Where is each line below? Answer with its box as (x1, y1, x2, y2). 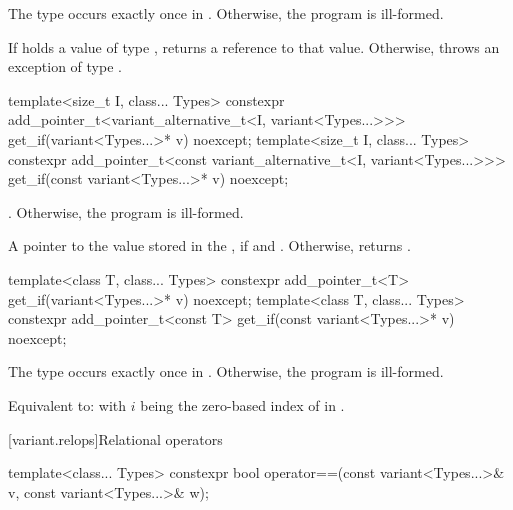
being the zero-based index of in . (140, 394, 345, 415)
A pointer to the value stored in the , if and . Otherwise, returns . (8, 235, 411, 256)
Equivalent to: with (8, 394, 127, 415)
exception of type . (8, 56, 122, 77)
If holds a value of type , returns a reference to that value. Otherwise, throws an (8, 36, 500, 57)
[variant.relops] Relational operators (8, 428, 223, 449)
